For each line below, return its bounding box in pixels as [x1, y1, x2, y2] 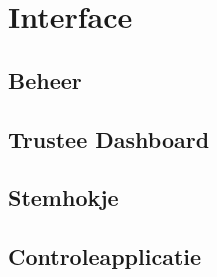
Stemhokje [8, 182, 119, 213]
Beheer [8, 64, 82, 95]
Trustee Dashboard [8, 123, 210, 154]
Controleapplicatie [8, 241, 202, 272]
